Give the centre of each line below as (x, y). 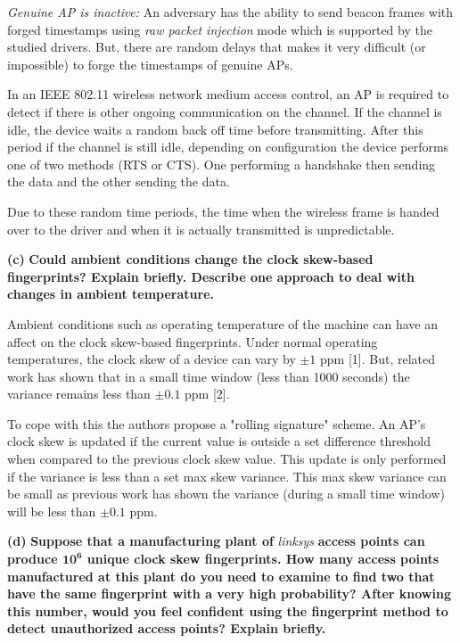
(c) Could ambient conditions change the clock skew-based (190, 259)
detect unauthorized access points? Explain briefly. (167, 628)
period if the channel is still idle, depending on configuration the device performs (228, 147)
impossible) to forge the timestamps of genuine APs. (150, 64)
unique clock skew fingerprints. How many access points (263, 559)
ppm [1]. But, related (378, 359)
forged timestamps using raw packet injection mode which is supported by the (220, 29)
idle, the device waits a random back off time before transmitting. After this (215, 129)
